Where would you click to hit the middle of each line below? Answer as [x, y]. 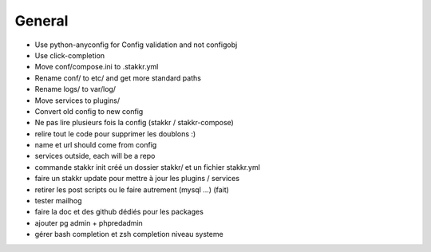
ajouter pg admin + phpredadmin [89, 222]
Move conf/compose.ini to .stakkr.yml [97, 67]
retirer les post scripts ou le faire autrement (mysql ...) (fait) [132, 189]
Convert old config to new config [89, 111]
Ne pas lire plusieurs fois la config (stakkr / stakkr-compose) [134, 123]
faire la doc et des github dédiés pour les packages [119, 212]
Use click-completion [70, 55]
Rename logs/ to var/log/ [75, 89]
